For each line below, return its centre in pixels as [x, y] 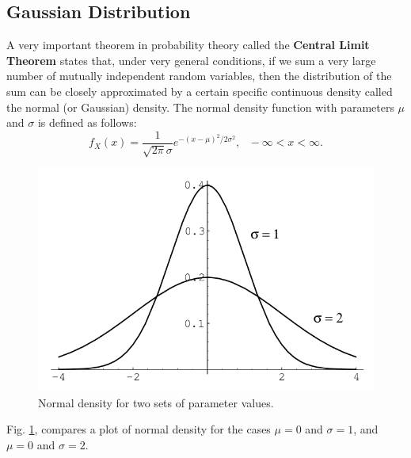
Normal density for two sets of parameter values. [156, 402]
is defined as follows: [87, 122]
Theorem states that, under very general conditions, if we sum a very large [191, 60]
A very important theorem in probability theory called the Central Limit [188, 45]
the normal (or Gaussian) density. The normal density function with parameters [200, 107]
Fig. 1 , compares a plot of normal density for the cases [139, 429]
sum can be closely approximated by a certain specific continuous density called [200, 91]
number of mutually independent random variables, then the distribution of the [199, 76]
